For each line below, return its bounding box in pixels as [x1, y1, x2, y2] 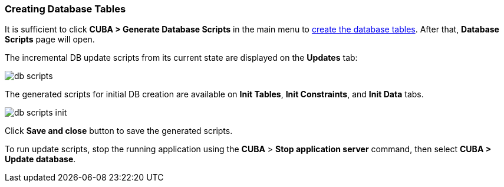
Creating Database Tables [5, 3, 126, 15]
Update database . [5, 154, 76, 165]
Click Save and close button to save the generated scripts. [5, 126, 233, 136]
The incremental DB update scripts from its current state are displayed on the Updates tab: [5, 53, 358, 63]
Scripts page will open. [5, 34, 95, 45]
